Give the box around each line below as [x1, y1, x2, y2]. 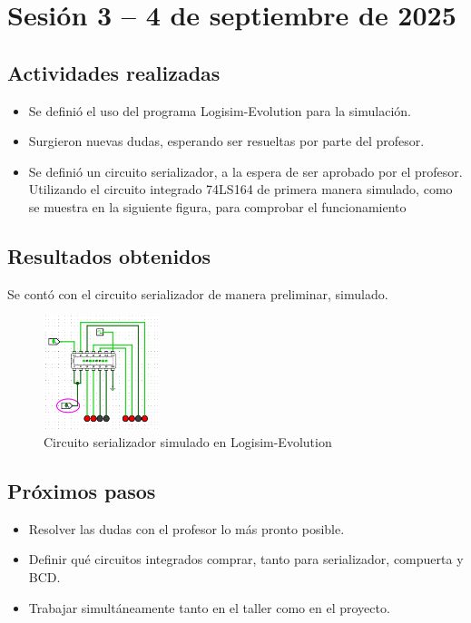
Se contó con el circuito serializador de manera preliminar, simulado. [7, 284, 388, 303]
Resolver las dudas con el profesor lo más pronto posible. [28, 519, 345, 538]
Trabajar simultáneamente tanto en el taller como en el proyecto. [28, 598, 390, 617]
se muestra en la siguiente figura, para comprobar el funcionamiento [28, 197, 407, 216]
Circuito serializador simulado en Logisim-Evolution [44, 433, 332, 452]
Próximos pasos [7, 477, 156, 505]
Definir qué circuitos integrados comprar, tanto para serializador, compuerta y [28, 550, 464, 569]
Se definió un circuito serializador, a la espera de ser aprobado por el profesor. [28, 161, 463, 180]
